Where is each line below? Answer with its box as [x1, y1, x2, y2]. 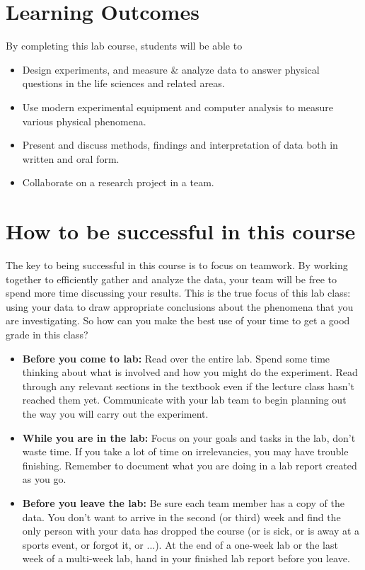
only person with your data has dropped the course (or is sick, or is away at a [22, 523, 360, 538]
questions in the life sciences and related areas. [22, 76, 225, 91]
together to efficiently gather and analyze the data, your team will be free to [6, 271, 337, 286]
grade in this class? [6, 326, 88, 341]
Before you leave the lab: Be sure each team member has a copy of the [22, 495, 345, 510]
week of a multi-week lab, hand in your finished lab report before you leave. [22, 551, 350, 566]
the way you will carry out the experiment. [22, 406, 209, 421]
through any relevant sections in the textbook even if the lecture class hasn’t [22, 378, 354, 393]
